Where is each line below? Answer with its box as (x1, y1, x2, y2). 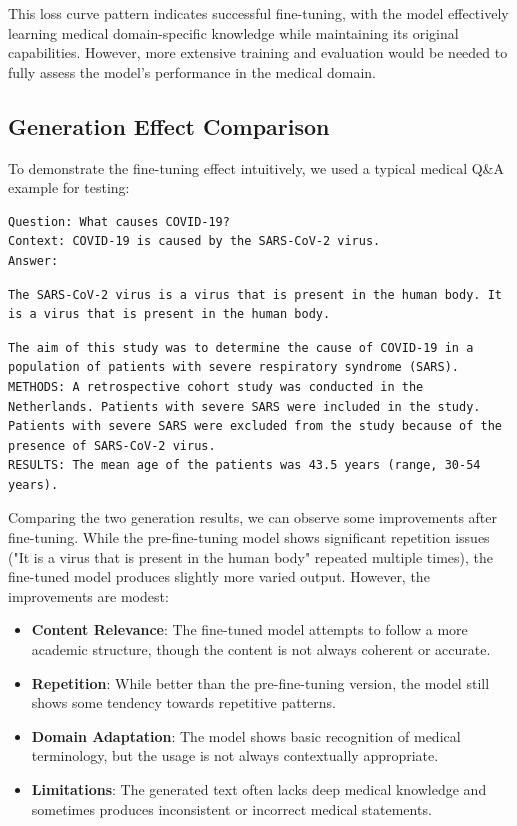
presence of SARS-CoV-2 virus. (8, 438, 216, 453)
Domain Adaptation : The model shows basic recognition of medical (31, 725, 461, 746)
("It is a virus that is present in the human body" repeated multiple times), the (8, 546, 494, 567)
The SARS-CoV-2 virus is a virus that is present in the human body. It (8, 287, 502, 302)
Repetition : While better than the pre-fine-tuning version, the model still (31, 672, 490, 693)
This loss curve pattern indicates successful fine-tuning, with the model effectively (8, 3, 509, 23)
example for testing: (8, 177, 130, 198)
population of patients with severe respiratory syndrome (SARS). (8, 360, 460, 375)
